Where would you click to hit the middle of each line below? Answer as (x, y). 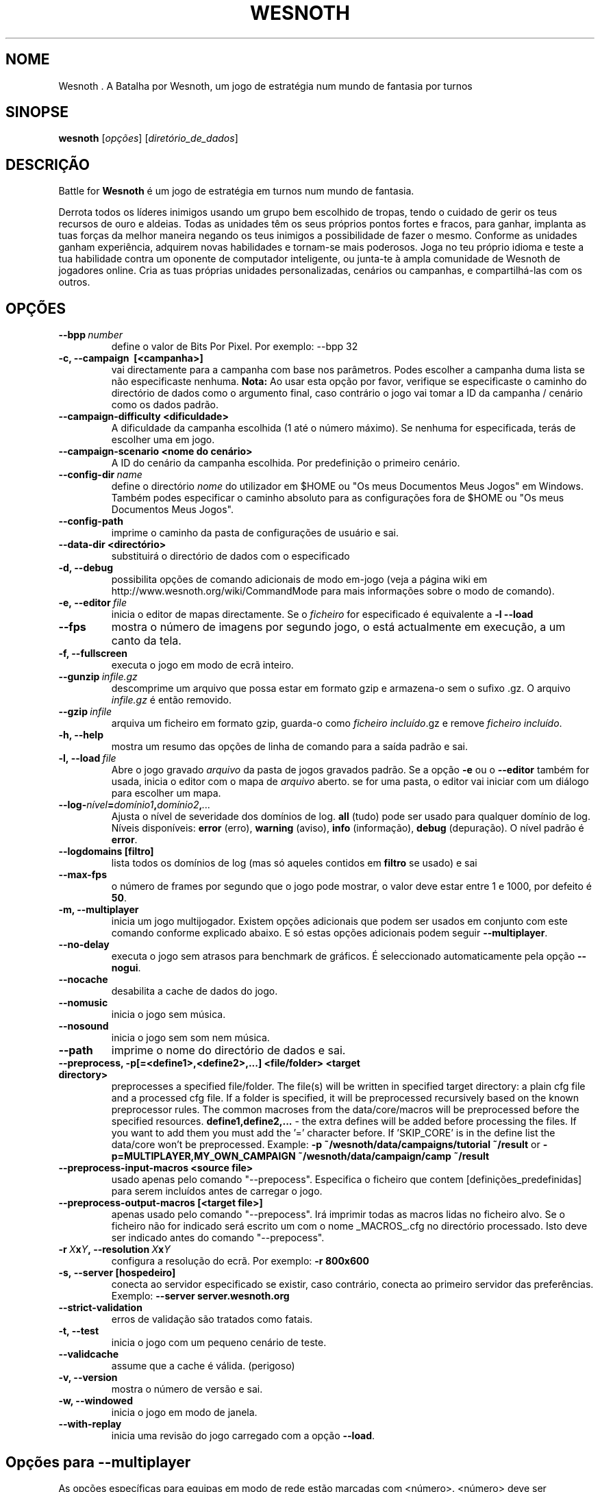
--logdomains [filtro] (106, 851)
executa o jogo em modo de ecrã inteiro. (202, 665)
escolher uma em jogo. (163, 440)
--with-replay (90, 1424)
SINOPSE (37, 112)
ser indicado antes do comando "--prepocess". (218, 1238)
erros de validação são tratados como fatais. (212, 1319)
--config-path (91, 521)
